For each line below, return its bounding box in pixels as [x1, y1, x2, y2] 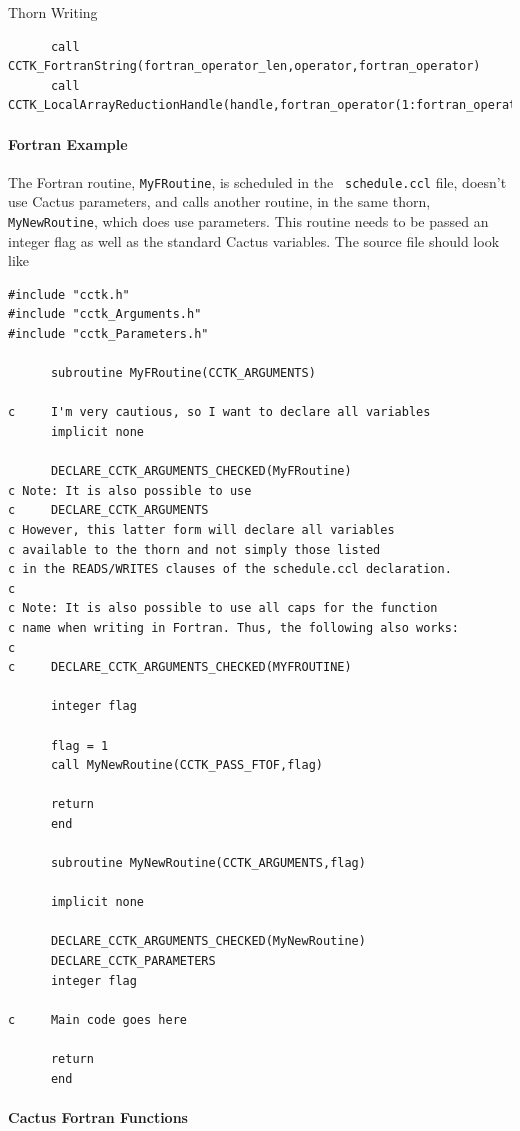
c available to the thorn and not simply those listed [8, 542, 381, 557]
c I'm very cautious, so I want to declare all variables [8, 405, 431, 420]
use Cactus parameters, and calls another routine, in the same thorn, [8, 191, 431, 212]
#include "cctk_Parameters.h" [8, 327, 209, 342]
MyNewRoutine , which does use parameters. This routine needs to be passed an [8, 211, 489, 232]
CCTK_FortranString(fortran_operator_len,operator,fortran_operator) [8, 59, 481, 74]
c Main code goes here [8, 1012, 187, 1027]
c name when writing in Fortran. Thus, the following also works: [8, 620, 460, 635]
